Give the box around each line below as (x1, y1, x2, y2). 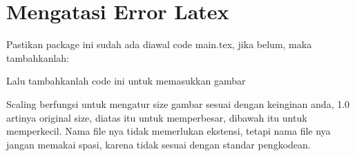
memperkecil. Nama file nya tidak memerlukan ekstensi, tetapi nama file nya (6, 124, 331, 138)
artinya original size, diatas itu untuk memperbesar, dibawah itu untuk (6, 110, 307, 124)
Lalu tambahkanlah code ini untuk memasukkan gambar (6, 74, 246, 88)
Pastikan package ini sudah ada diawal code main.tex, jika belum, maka (6, 37, 312, 52)
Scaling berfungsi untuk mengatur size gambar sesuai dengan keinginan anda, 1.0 (6, 96, 350, 111)
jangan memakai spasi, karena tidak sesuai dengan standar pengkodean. (6, 137, 311, 151)
